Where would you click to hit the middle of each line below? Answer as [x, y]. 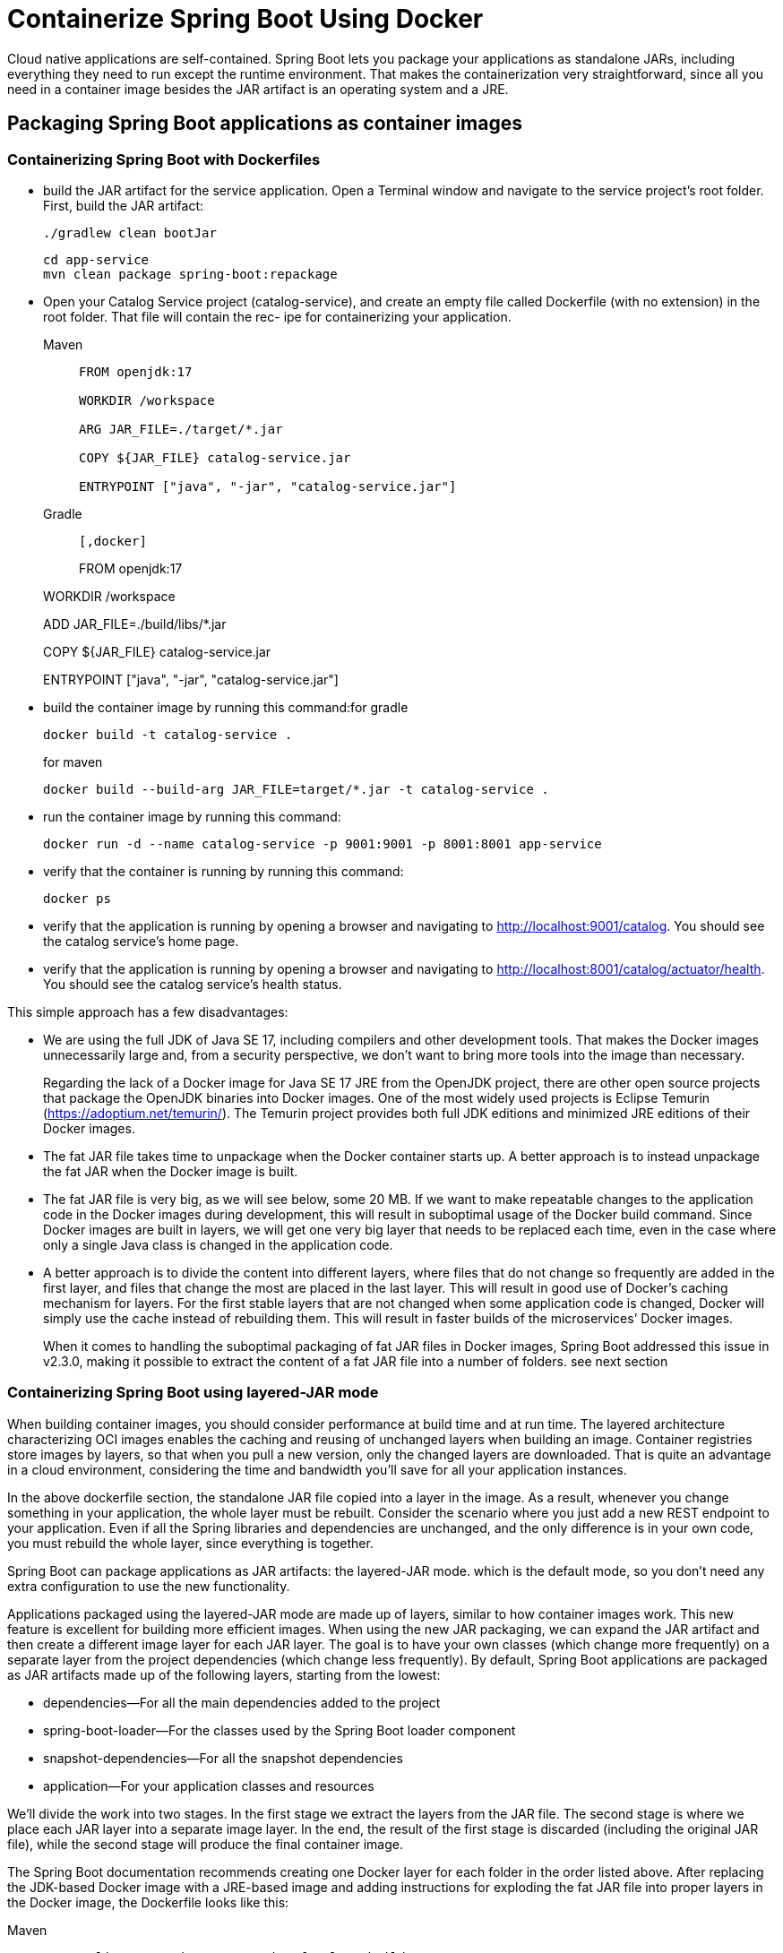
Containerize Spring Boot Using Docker [245, 19]
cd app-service [96, 259]
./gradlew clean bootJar [130, 232]
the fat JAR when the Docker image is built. [171, 1171]
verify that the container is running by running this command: [224, 871]
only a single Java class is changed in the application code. [218, 1244]
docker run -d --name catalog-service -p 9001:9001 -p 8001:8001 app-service [323, 843]
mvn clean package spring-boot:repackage [190, 274]
